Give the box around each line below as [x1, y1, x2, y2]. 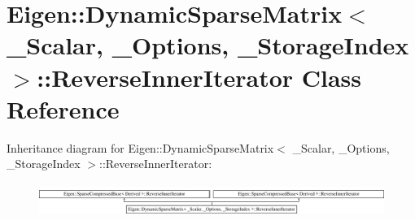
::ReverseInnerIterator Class [37, 60, 362, 93]
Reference [7, 92, 120, 125]
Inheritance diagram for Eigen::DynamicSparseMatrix [7, 139, 274, 156]
